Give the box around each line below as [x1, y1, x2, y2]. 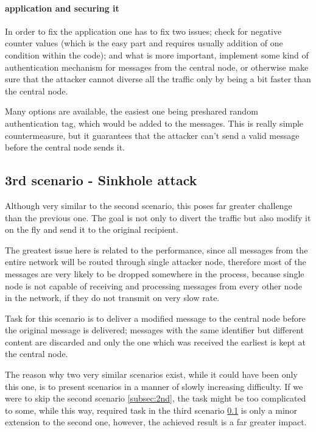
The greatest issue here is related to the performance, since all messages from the [5, 243, 308, 256]
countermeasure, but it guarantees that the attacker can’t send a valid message [5, 129, 300, 141]
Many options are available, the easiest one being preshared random [5, 105, 258, 118]
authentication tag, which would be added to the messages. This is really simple [5, 116, 304, 129]
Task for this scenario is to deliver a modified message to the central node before [5, 311, 306, 324]
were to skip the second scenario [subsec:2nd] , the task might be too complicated [5, 392, 306, 405]
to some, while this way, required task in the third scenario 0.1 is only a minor [5, 403, 298, 416]
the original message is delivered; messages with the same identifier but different [5, 324, 304, 336]
